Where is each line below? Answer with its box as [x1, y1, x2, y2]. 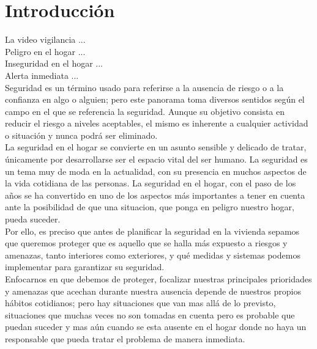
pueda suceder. [5, 213, 61, 226]
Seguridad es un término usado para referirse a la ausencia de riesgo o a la [5, 81, 284, 94]
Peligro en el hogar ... [5, 45, 86, 57]
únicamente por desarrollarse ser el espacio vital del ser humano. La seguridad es [5, 153, 308, 166]
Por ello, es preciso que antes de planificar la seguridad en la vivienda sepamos [5, 224, 300, 237]
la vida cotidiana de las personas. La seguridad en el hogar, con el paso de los [5, 177, 296, 189]
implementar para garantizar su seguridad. [5, 260, 165, 273]
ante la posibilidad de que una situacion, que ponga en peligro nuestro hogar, [5, 200, 294, 213]
